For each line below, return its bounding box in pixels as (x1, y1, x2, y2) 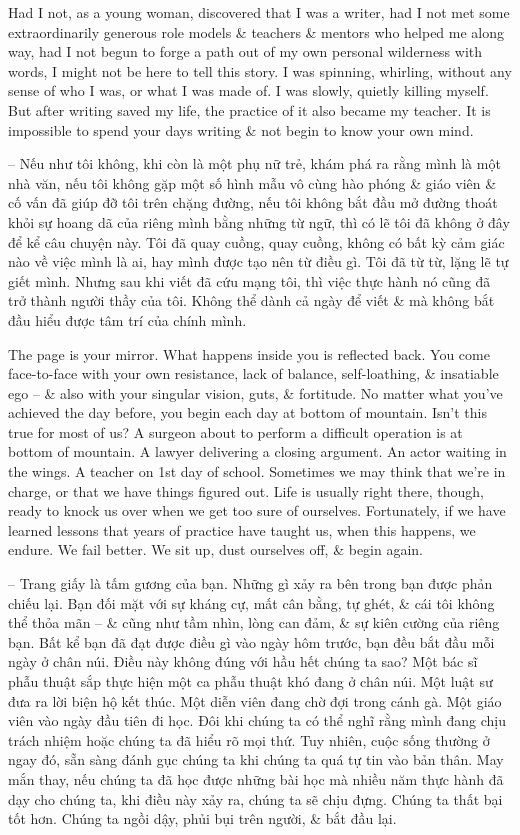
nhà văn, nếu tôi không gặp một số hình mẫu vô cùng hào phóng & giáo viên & (8, 172, 497, 193)
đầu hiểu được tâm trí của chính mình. (8, 309, 247, 330)
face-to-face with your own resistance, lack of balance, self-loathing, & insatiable (8, 363, 499, 384)
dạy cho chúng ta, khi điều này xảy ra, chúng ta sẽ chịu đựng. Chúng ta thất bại (8, 788, 503, 809)
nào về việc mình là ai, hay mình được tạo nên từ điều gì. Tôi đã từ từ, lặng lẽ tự (8, 251, 509, 272)
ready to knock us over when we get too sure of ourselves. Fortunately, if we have (8, 500, 506, 521)
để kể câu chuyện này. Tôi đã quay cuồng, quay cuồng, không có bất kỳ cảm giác (8, 231, 505, 252)
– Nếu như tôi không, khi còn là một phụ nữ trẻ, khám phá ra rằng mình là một (8, 153, 501, 174)
